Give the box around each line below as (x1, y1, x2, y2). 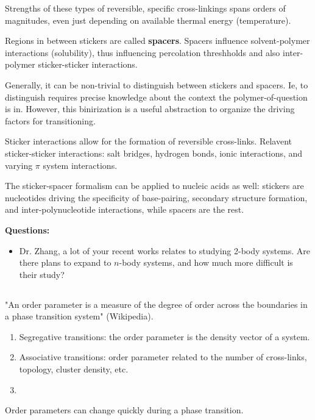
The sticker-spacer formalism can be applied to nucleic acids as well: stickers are (5, 179, 304, 192)
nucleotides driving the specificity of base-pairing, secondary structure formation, (5, 191, 308, 204)
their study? (19, 268, 65, 280)
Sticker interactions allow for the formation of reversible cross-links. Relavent (5, 135, 292, 148)
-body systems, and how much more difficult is (119, 256, 293, 269)
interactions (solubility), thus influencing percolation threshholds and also (5, 46, 280, 59)
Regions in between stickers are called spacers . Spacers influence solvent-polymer (5, 34, 310, 47)
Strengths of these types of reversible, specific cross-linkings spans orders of (5, 2, 286, 14)
